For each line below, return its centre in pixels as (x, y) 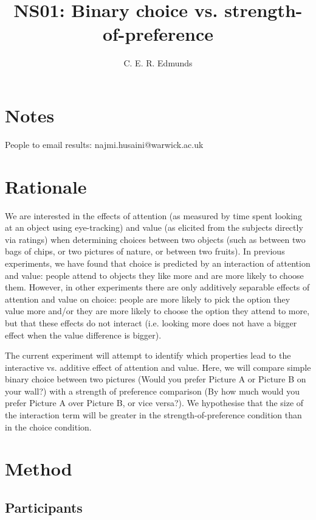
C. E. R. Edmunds (158, 63)
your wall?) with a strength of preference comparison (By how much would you (153, 391)
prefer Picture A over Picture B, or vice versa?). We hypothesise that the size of (154, 403)
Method (39, 469)
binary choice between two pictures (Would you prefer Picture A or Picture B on (156, 379)
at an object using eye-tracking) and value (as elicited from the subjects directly (154, 227)
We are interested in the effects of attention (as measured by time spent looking (153, 215)
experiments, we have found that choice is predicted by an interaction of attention (158, 263)
